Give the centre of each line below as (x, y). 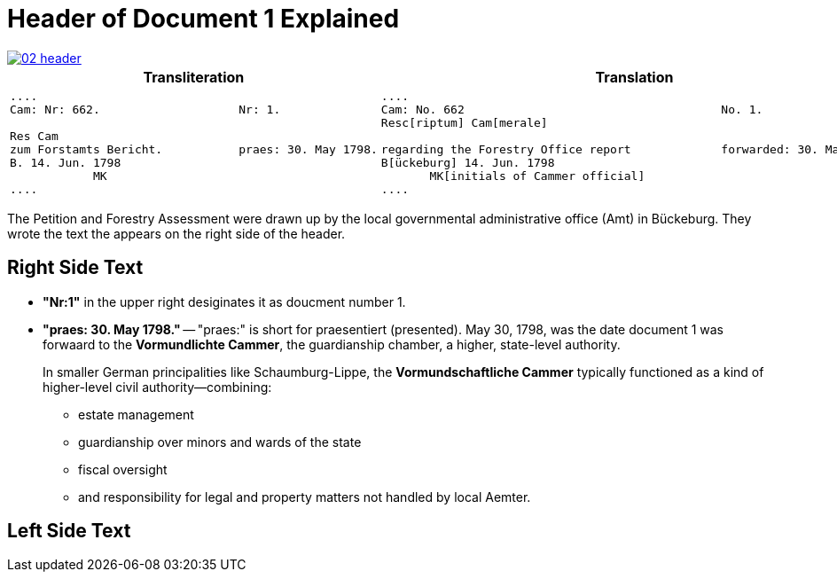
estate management (136, 414)
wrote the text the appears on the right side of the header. (176, 233)
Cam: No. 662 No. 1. (572, 109)
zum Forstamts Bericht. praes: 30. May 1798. (194, 149)
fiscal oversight (123, 469)
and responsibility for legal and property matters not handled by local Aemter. (305, 497)
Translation (634, 77)
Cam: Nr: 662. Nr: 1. (145, 109)
